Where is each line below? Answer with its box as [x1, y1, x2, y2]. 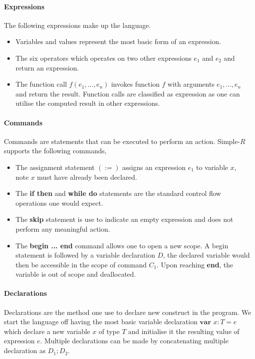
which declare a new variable [4, 326, 90, 336]
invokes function [111, 79, 160, 89]
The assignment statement [15, 162, 95, 172]
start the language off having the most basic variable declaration [4, 316, 198, 327]
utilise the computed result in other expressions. [15, 98, 160, 108]
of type [99, 326, 120, 336]
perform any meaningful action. [15, 223, 110, 234]
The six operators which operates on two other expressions [15, 52, 192, 63]
